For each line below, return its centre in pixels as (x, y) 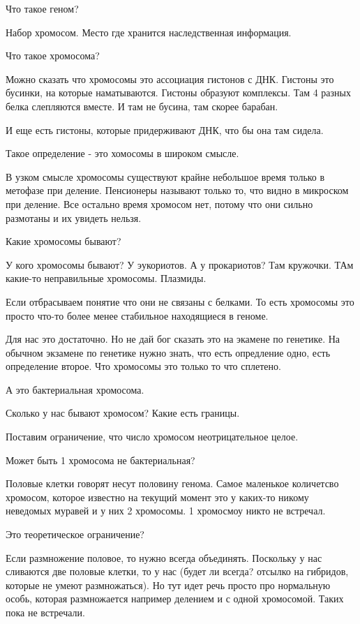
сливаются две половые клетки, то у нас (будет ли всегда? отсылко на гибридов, (177, 571)
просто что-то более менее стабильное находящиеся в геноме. (137, 315)
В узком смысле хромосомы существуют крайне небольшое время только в (165, 176)
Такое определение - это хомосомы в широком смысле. (122, 153)
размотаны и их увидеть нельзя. (74, 217)
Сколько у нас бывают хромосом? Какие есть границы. (123, 413)
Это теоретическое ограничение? (75, 534)
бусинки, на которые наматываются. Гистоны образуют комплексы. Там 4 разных (179, 92)
